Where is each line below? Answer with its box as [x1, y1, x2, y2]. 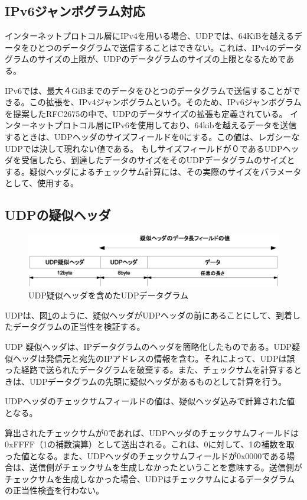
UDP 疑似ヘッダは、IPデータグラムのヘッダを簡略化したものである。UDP [5, 340, 292, 352]
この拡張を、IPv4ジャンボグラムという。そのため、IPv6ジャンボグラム [29, 96, 302, 108]
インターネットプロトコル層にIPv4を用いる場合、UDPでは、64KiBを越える [5, 30, 294, 42]
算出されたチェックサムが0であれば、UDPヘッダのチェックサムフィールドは [5, 426, 299, 439]
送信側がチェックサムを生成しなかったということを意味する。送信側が [29, 461, 302, 473]
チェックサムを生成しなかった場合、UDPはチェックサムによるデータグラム [5, 472, 295, 485]
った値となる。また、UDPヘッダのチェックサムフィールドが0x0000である [5, 449, 287, 462]
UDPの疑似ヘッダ [5, 206, 111, 224]
